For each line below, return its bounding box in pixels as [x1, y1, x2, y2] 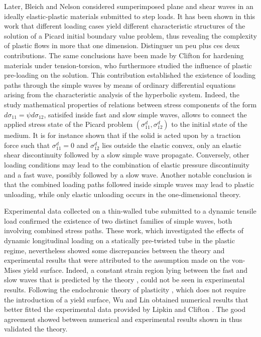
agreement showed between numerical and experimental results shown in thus [4, 313, 242, 324]
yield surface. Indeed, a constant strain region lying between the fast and [23, 264, 248, 275]
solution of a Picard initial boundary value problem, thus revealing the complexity [4, 30, 257, 41]
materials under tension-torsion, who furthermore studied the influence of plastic [4, 60, 252, 70]
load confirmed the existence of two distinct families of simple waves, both [4, 215, 232, 226]
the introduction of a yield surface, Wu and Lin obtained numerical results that [4, 294, 248, 304]
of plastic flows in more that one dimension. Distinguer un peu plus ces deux [4, 40, 240, 51]
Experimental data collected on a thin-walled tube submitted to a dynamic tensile [4, 206, 256, 216]
